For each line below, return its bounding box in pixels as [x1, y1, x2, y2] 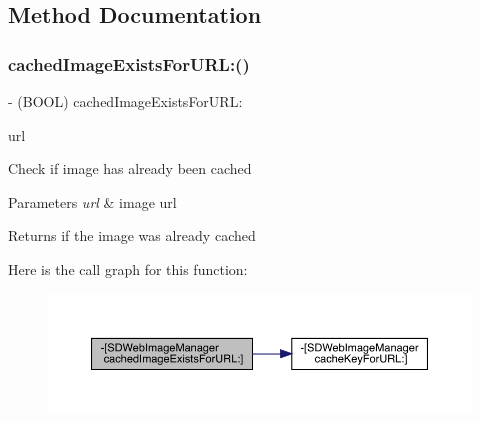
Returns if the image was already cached [8, 225, 256, 246]
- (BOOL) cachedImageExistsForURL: [8, 91, 243, 111]
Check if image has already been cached [8, 158, 252, 179]
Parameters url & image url [8, 191, 177, 212]
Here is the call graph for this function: [8, 258, 248, 279]
